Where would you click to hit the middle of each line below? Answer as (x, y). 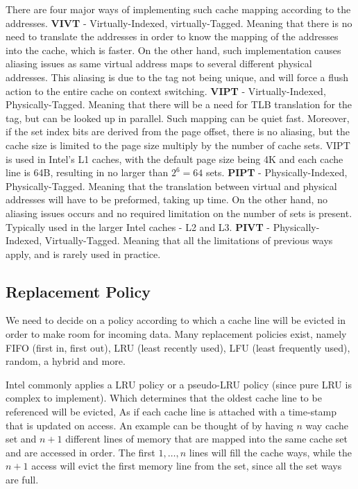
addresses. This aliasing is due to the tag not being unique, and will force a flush (177, 77)
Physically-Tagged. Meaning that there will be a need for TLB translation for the (179, 104)
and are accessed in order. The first (80, 452)
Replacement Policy (78, 291)
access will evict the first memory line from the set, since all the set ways (187, 466)
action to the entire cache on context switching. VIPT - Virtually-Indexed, (166, 91)
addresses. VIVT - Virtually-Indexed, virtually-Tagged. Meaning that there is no (179, 23)
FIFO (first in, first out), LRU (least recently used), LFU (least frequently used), (178, 347)
